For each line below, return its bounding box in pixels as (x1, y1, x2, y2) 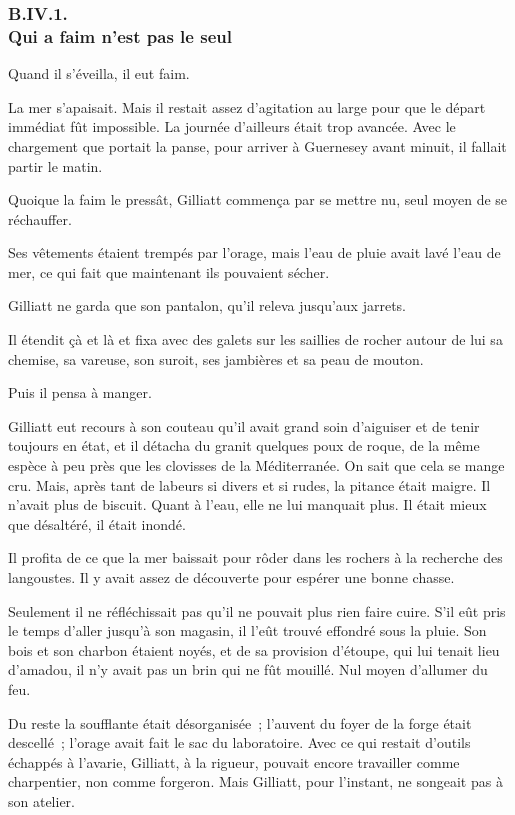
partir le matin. (8, 155, 103, 176)
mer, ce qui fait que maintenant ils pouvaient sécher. (8, 261, 330, 282)
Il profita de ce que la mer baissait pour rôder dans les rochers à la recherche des (8, 547, 503, 568)
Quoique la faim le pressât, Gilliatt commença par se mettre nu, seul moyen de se (8, 189, 508, 210)
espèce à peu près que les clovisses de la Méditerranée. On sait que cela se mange (8, 455, 505, 476)
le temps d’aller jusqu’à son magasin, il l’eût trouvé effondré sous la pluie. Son (8, 620, 487, 641)
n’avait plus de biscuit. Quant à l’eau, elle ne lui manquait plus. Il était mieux (8, 494, 487, 515)
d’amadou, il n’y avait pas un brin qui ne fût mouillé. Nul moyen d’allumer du (8, 659, 488, 680)
